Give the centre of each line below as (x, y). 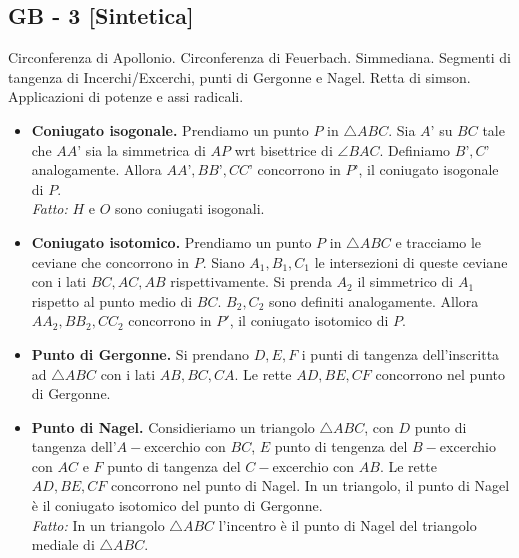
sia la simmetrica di (145, 149)
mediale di (63, 544)
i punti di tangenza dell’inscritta (400, 353)
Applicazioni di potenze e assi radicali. (126, 96)
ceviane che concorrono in (110, 261)
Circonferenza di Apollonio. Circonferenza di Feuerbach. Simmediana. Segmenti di (259, 57)
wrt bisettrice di (283, 149)
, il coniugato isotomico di (309, 320)
